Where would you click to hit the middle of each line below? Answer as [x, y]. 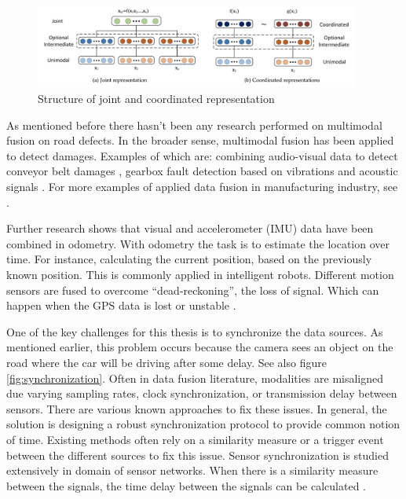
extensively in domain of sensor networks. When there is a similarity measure [192, 470]
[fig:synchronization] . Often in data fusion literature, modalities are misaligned [195, 378]
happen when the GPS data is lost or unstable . [121, 305]
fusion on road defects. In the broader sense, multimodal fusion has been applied [200, 140]
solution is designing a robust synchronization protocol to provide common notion [203, 424]
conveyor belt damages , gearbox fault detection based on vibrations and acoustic [202, 171]
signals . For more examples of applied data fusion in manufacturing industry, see [202, 186]
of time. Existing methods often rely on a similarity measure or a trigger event [195, 439]
